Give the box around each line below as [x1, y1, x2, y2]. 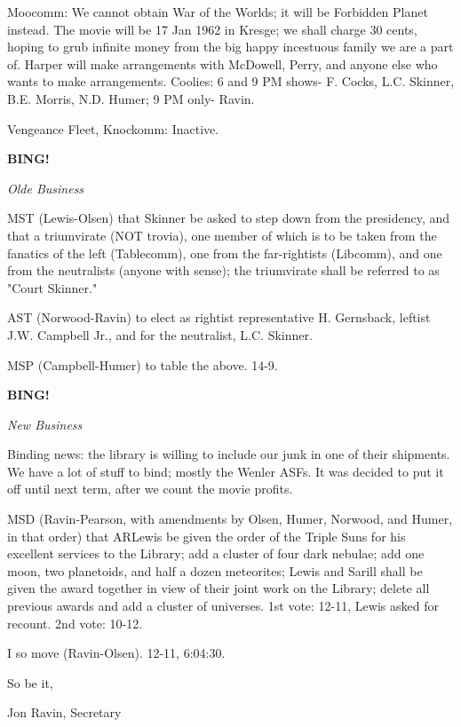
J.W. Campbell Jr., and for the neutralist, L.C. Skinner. [7, 325, 313, 344]
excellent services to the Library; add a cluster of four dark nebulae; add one [7, 544, 425, 563]
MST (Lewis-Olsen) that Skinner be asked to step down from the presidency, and [7, 209, 450, 227]
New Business [7, 415, 83, 433]
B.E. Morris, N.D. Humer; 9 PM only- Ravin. [7, 89, 255, 107]
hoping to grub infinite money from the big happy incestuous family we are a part [7, 37, 454, 56]
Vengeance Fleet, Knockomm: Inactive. [7, 119, 219, 138]
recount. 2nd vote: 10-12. [7, 613, 143, 632]
